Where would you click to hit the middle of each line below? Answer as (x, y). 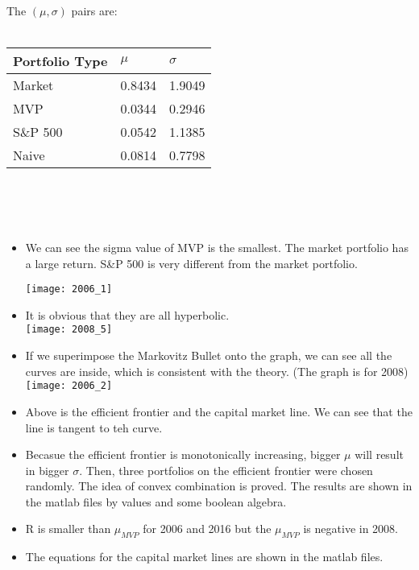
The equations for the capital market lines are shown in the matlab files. (204, 557)
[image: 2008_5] (69, 330)
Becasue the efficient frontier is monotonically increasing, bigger (183, 454)
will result (379, 454)
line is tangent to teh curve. (94, 427)
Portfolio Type (60, 61)
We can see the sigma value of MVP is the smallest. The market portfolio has (217, 247)
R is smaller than (68, 529)
